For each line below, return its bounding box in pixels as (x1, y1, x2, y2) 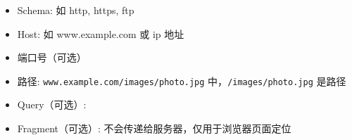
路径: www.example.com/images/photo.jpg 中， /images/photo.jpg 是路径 (17, 73, 346, 88)
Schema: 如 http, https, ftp (17, 3, 134, 17)
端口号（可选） (17, 50, 87, 65)
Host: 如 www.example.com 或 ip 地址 (17, 26, 184, 41)
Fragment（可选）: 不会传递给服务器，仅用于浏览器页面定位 (17, 121, 291, 136)
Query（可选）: (17, 97, 87, 112)
